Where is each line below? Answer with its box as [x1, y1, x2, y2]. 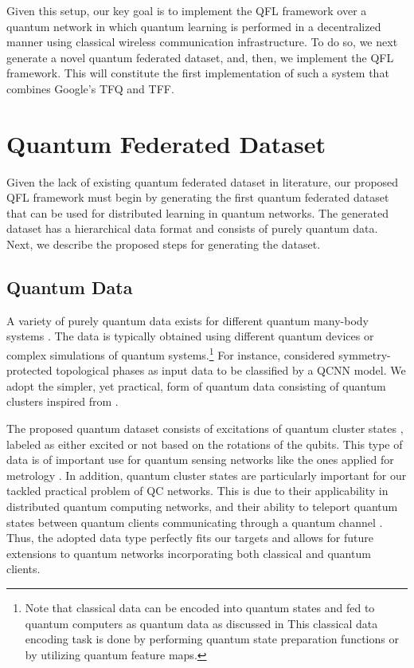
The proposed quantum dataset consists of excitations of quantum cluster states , [6, 420, 404, 437]
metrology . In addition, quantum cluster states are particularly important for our [6, 466, 407, 483]
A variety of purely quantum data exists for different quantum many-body [6, 312, 369, 328]
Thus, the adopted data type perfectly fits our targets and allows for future [6, 529, 373, 546]
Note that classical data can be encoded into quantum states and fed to [25, 599, 375, 616]
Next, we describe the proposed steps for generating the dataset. [6, 236, 321, 253]
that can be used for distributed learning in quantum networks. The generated [6, 204, 389, 221]
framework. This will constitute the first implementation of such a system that [6, 65, 389, 81]
